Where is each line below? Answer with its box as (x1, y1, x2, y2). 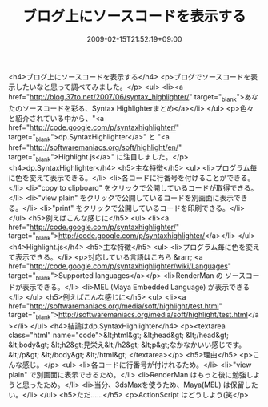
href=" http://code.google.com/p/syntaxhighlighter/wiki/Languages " (8, 261, 232, 271)
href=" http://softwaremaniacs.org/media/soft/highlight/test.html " (8, 301, 222, 311)
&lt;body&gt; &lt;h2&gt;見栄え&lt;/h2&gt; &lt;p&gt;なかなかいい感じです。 (8, 340, 246, 349)
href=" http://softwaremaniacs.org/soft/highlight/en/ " (8, 142, 182, 152)
